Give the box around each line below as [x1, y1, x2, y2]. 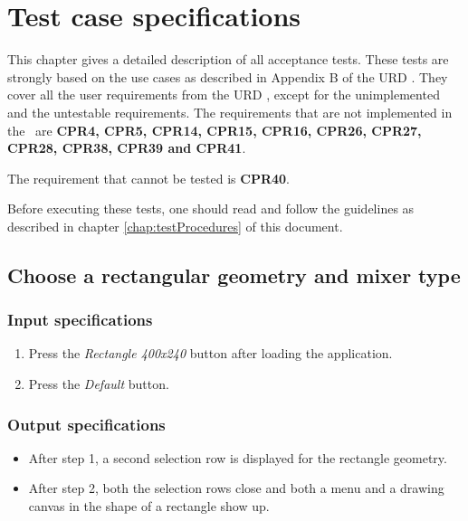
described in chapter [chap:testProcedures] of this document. [7, 216, 343, 235]
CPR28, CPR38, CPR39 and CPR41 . [7, 138, 246, 157]
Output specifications [7, 412, 166, 435]
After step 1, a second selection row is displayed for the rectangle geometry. [28, 448, 447, 467]
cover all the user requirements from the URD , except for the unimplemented [7, 85, 440, 104]
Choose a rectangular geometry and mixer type [7, 260, 461, 289]
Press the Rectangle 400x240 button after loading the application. [28, 344, 393, 363]
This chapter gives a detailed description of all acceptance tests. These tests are [7, 50, 449, 69]
